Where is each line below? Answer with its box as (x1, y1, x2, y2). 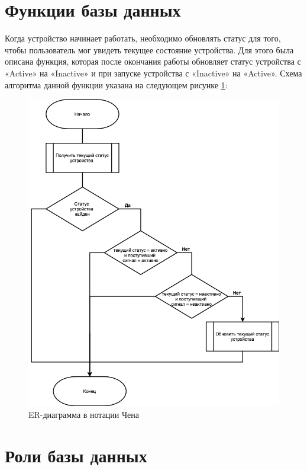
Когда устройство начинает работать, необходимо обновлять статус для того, (5, 32, 281, 44)
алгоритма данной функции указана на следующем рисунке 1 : (5, 78, 228, 91)
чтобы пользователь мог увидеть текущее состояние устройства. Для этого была (5, 43, 294, 56)
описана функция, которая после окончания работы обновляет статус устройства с (5, 55, 301, 68)
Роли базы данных (5, 443, 147, 467)
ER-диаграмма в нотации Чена (28, 408, 140, 420)
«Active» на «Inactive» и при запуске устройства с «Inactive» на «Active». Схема (5, 66, 302, 79)
